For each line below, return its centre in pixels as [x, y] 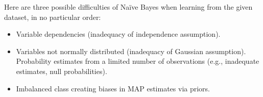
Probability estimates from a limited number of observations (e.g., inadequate [138, 61]
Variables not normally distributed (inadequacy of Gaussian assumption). [131, 51]
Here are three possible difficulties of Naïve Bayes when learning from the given [128, 7]
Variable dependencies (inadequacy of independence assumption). [118, 34]
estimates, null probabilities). [62, 71]
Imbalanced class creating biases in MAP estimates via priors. [113, 88]
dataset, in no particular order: [53, 17]
